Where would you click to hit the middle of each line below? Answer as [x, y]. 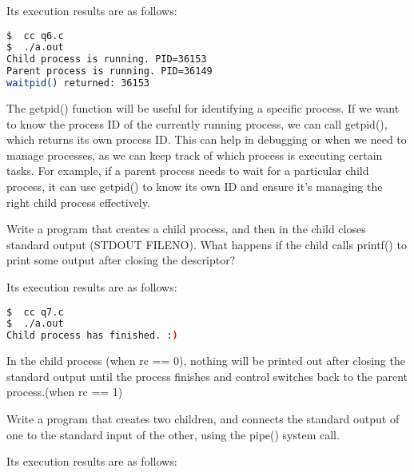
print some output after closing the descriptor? [121, 260]
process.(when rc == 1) [65, 392]
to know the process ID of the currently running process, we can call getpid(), [197, 123]
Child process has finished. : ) [92, 336]
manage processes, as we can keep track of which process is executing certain [195, 155]
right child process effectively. [78, 202]
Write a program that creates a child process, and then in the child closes [186, 229]
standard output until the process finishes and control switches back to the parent [207, 376]
